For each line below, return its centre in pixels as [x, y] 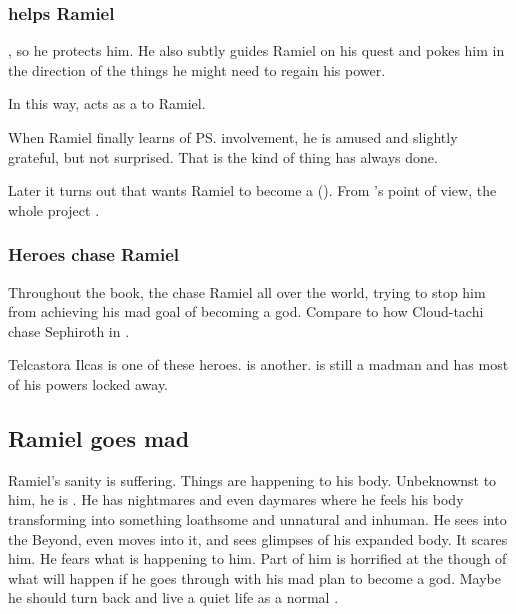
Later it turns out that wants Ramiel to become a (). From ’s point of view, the [252, 190]
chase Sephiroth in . [69, 330]
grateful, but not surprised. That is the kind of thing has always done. [223, 156]
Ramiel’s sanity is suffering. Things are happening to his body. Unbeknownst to [252, 479]
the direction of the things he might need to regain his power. [197, 69]
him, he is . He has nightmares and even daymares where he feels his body [236, 499]
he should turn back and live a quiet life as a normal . [173, 597]
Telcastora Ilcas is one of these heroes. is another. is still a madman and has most [258, 364]
